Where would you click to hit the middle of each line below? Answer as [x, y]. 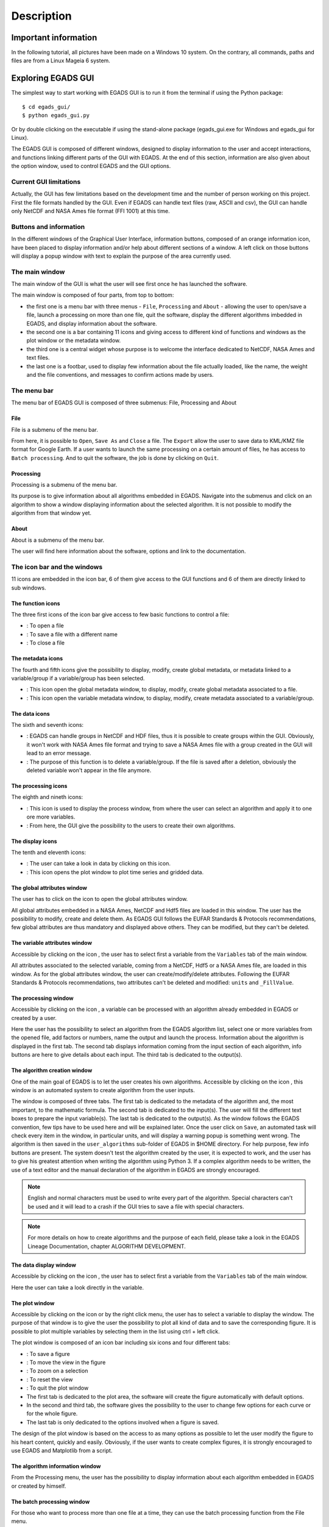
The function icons [36, 603]
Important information [54, 38]
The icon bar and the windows [57, 567]
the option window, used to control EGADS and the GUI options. [91, 166]
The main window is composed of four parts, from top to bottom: [93, 295]
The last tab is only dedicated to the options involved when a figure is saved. [123, 1422]
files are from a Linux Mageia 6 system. [61, 60]
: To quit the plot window [58, 1388]
